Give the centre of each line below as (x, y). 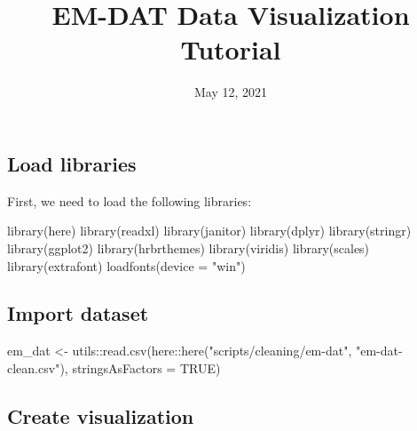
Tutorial (231, 49)
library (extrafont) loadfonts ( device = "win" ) (126, 265)
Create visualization (101, 415)
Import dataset (78, 313)
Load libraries (72, 163)
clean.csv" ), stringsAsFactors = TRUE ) (114, 367)
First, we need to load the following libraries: (130, 200)
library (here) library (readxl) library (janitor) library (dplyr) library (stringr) (209, 231)
